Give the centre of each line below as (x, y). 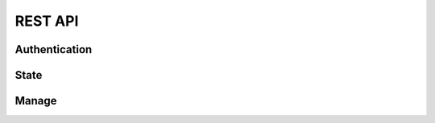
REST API (47, 21)
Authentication (54, 49)
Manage (36, 101)
